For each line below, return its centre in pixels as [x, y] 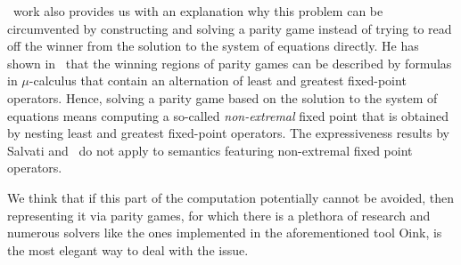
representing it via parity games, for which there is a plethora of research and [219, 215]
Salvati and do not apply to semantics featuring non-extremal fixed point [210, 150]
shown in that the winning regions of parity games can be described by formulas [230, 63]
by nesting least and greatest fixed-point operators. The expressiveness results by [228, 133]
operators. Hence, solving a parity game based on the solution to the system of [222, 97]
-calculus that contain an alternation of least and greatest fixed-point [218, 80]
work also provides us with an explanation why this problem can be [198, 11]
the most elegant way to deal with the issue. [128, 249]
